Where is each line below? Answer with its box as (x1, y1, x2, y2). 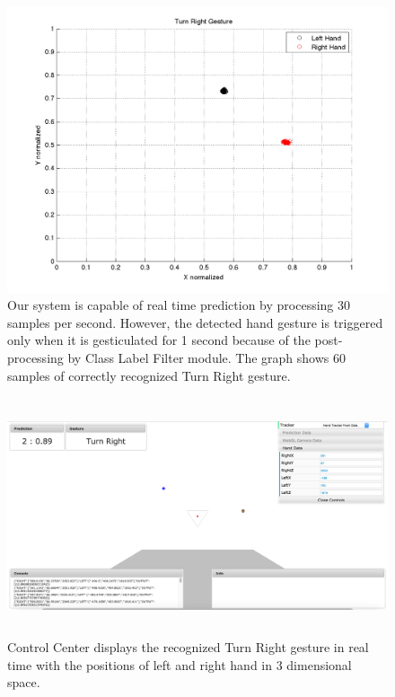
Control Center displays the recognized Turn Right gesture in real (7, 638, 369, 657)
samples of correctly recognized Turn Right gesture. (7, 366, 291, 384)
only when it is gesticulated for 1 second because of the (7, 331, 311, 349)
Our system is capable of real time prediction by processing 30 (7, 296, 351, 314)
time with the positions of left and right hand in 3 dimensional (7, 655, 352, 674)
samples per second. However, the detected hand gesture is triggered (7, 313, 383, 331)
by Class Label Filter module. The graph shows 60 (67, 348, 347, 366)
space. (7, 673, 40, 692)
